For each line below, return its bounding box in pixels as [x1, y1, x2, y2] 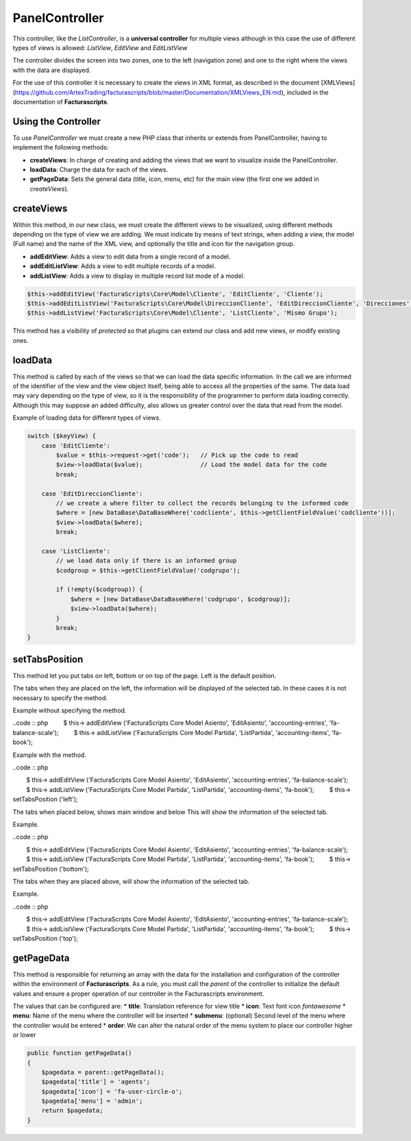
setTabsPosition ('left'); [12, 795, 78, 804]
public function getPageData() [27, 1049, 133, 1057]
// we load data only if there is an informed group [55, 557, 237, 565]
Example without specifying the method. [12, 706, 127, 714]
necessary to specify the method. [12, 693, 108, 702]
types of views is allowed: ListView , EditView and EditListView [12, 43, 188, 51]
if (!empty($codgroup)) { [55, 586, 143, 593]
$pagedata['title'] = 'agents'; [41, 1078, 151, 1086]
